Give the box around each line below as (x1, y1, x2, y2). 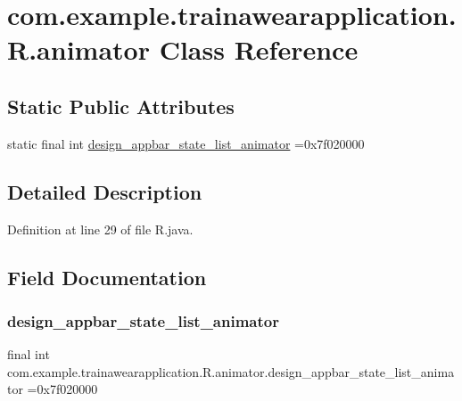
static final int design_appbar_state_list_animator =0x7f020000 (7, 134, 365, 152)
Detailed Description (7, 177, 202, 205)
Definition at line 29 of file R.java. (7, 219, 194, 238)
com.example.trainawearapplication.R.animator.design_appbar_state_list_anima (7, 362, 455, 381)
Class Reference (159, 31, 359, 68)
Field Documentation (7, 263, 207, 291)
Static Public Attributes (7, 92, 235, 119)
